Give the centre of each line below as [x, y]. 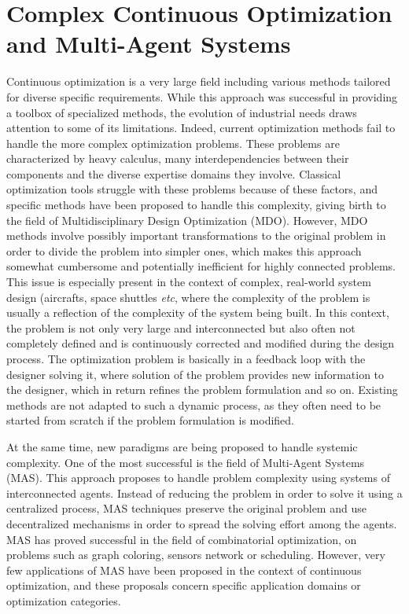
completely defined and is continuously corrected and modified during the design [201, 343]
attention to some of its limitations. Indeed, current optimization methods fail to [201, 128]
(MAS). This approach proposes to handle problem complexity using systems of [198, 478]
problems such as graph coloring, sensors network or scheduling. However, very [196, 555]
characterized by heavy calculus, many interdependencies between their [178, 158]
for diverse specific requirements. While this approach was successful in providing [202, 96]
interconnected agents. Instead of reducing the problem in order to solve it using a [204, 493]
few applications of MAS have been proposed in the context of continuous [184, 570]
